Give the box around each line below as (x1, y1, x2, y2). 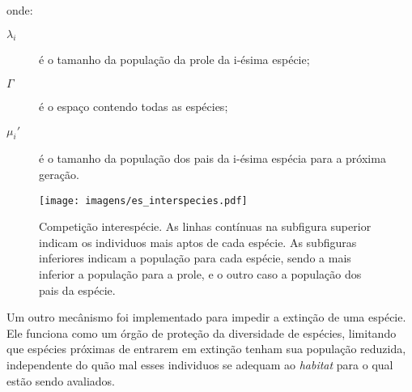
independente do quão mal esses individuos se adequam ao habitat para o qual (6, 356, 393, 373)
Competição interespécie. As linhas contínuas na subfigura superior (39, 218, 372, 235)
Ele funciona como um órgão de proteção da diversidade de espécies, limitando (6, 324, 397, 341)
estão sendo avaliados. (6, 372, 115, 389)
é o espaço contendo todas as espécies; (39, 97, 228, 114)
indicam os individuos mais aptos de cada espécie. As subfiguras (39, 233, 357, 250)
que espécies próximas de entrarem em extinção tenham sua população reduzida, (6, 340, 406, 357)
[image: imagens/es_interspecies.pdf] (39, 194, 248, 207)
